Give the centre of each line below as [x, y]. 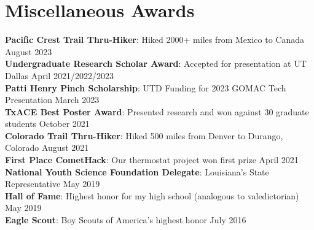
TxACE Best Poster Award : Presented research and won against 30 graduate [157, 111]
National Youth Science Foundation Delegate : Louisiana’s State [137, 171]
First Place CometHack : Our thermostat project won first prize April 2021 [152, 160]
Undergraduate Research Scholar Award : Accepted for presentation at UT [156, 63]
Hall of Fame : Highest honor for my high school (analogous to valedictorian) [152, 195]
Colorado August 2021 [47, 148]
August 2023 [29, 51]
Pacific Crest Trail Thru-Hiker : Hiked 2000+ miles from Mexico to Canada [155, 40]
